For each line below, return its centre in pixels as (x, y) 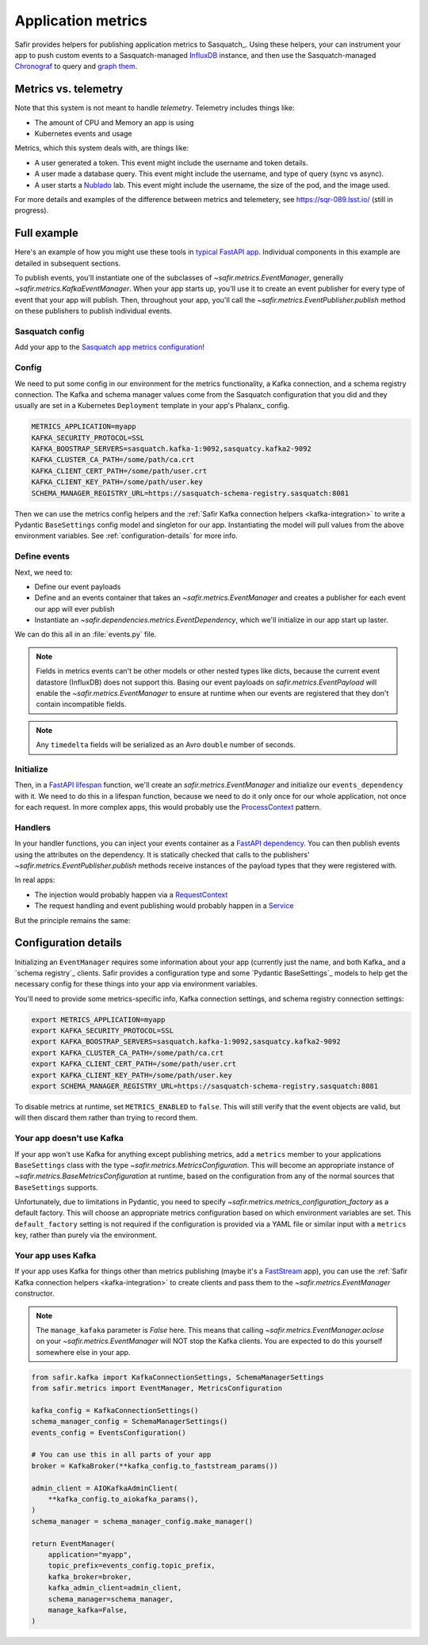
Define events (42, 556)
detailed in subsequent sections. (68, 263)
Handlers (33, 827)
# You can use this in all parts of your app (121, 1455)
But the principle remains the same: (73, 920)
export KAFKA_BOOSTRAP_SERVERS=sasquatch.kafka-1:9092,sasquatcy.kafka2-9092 (186, 1042)
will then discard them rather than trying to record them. (106, 1118)
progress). (32, 211)
